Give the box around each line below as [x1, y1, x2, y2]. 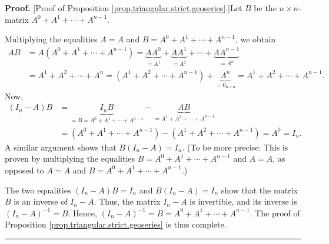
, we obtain [235, 33, 275, 45]
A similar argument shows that [5, 141, 117, 153]
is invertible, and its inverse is [190, 195, 297, 208]
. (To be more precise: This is [182, 141, 288, 153]
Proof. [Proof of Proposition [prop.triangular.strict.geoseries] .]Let [5, 2, 242, 14]
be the [254, 2, 277, 14]
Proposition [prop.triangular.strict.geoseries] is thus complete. [5, 218, 227, 230]
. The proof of [250, 206, 300, 219]
